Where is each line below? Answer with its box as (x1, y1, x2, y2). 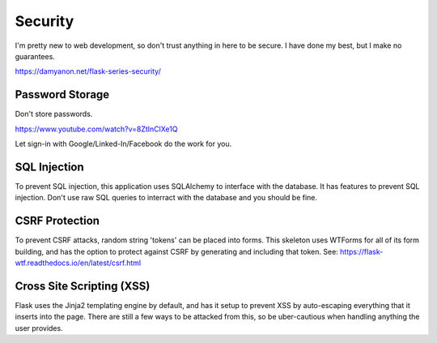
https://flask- (340, 247, 384, 256)
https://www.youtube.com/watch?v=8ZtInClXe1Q (15, 124, 178, 134)
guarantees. (15, 51, 56, 61)
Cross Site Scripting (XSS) (15, 279, 151, 293)
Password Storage (15, 88, 110, 101)
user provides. (15, 323, 64, 332)
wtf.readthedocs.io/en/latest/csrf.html (15, 258, 142, 268)
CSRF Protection (15, 214, 100, 228)
